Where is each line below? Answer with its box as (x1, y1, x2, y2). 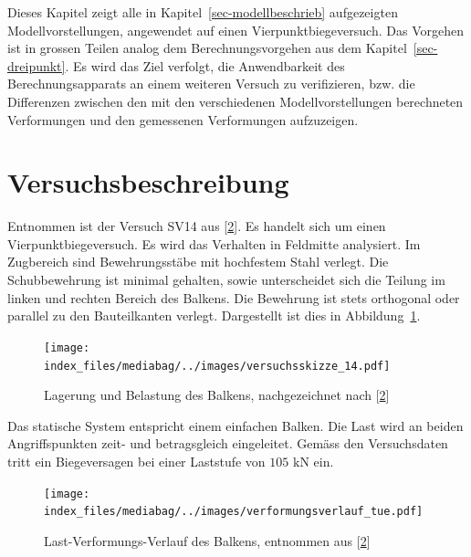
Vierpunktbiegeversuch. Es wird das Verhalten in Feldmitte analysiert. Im (7, 234, 421, 253)
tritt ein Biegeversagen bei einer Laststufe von (7, 451, 266, 470)
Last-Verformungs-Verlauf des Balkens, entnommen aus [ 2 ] (44, 531, 371, 550)
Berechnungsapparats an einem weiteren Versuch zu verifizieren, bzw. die (7, 74, 415, 93)
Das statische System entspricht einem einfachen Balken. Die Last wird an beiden (7, 415, 464, 435)
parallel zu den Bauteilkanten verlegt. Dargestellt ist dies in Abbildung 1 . (7, 306, 421, 325)
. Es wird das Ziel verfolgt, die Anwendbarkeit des (65, 56, 345, 75)
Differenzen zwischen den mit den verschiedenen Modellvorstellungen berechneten (7, 91, 464, 110)
